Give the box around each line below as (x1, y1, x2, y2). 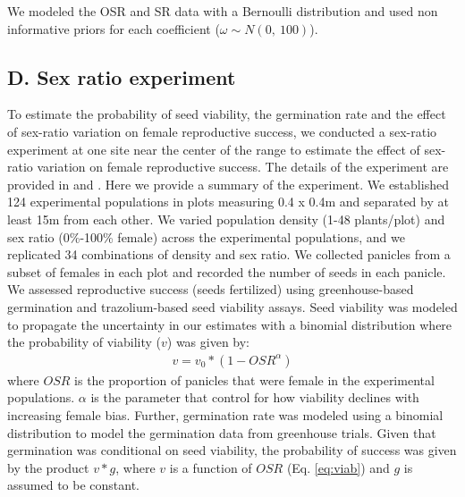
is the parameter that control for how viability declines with (90, 388, 419, 407)
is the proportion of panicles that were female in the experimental (74, 370, 435, 389)
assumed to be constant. (7, 476, 139, 494)
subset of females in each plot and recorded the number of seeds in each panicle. (7, 262, 446, 281)
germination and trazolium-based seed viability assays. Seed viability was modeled (7, 297, 458, 316)
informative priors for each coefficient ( (7, 19, 220, 38)
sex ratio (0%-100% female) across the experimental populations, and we (7, 227, 405, 246)
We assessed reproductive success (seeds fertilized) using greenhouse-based (7, 280, 414, 299)
